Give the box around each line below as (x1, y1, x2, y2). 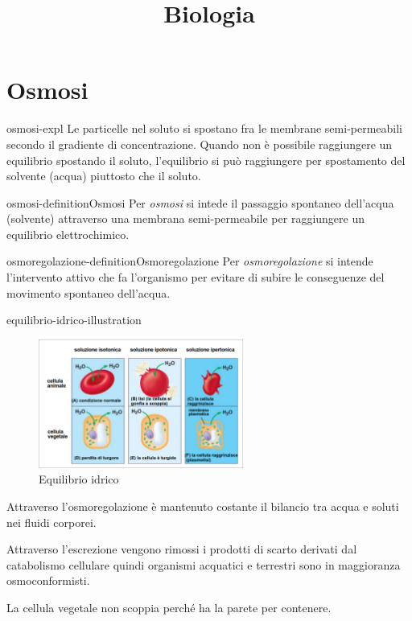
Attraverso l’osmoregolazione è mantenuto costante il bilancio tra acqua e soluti (6, 498, 399, 515)
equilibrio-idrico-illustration (6, 311, 142, 328)
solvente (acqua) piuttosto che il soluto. (6, 167, 201, 184)
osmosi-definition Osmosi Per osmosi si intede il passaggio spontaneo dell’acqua (6, 194, 394, 211)
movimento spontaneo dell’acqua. (6, 284, 171, 301)
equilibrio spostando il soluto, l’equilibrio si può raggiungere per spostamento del (6, 151, 406, 168)
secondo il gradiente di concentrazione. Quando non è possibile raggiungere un (6, 135, 393, 152)
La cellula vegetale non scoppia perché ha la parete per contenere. (6, 598, 332, 615)
